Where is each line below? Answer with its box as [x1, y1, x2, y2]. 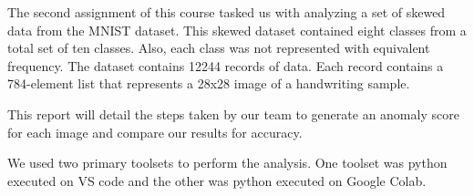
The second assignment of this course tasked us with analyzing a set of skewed [7, 3, 446, 21]
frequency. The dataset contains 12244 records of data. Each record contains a [7, 56, 444, 75]
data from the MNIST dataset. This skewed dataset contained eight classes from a [7, 20, 467, 39]
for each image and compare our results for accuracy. [7, 122, 303, 141]
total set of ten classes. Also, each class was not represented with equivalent [7, 38, 430, 57]
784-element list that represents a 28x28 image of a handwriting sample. [7, 74, 410, 93]
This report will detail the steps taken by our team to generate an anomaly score [7, 104, 459, 123]
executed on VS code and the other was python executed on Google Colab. [7, 170, 427, 190]
